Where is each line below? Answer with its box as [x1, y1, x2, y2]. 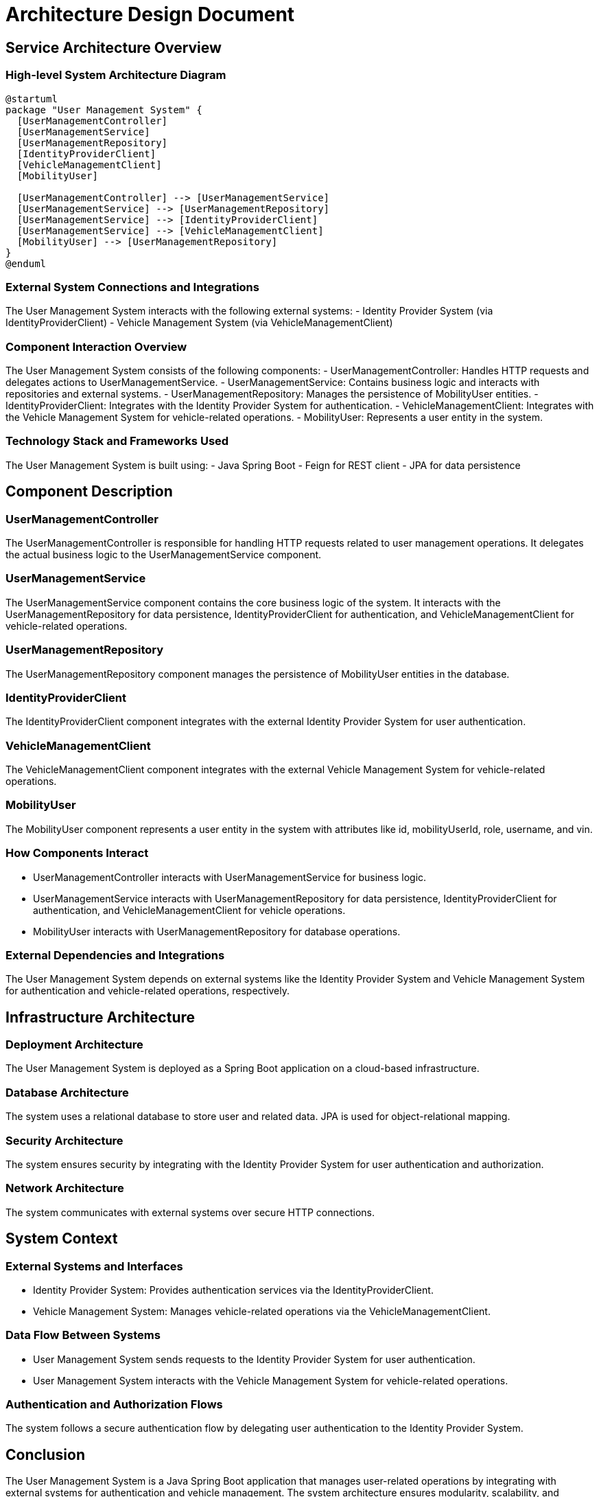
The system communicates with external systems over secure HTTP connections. [5, 1206, 375, 1218]
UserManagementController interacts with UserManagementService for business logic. [33, 871, 427, 883]
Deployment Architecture [5, 1038, 143, 1052]
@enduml [5, 258, 47, 269]
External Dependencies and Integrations [5, 948, 225, 962]
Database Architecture [5, 1085, 129, 1099]
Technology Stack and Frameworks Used [5, 434, 229, 448]
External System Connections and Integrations [5, 279, 259, 294]
